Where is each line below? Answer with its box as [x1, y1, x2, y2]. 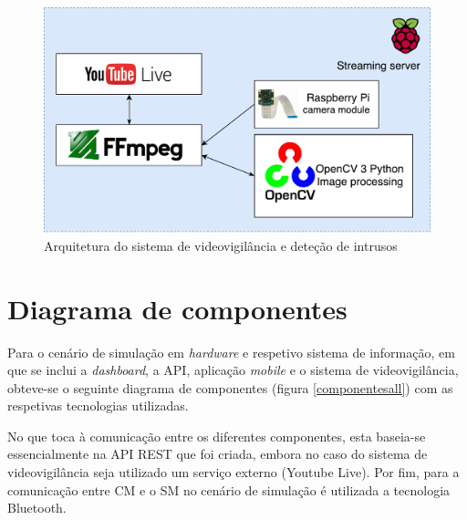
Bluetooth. [7, 498, 67, 517]
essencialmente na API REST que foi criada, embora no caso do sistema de [7, 444, 428, 463]
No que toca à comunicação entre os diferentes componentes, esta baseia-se [7, 426, 426, 445]
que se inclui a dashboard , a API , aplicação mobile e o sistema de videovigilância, [7, 360, 459, 380]
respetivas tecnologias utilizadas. [7, 396, 189, 415]
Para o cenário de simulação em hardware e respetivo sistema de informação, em [7, 342, 455, 361]
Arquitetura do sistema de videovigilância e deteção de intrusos [44, 235, 398, 255]
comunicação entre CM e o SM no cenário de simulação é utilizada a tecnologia [7, 480, 451, 499]
